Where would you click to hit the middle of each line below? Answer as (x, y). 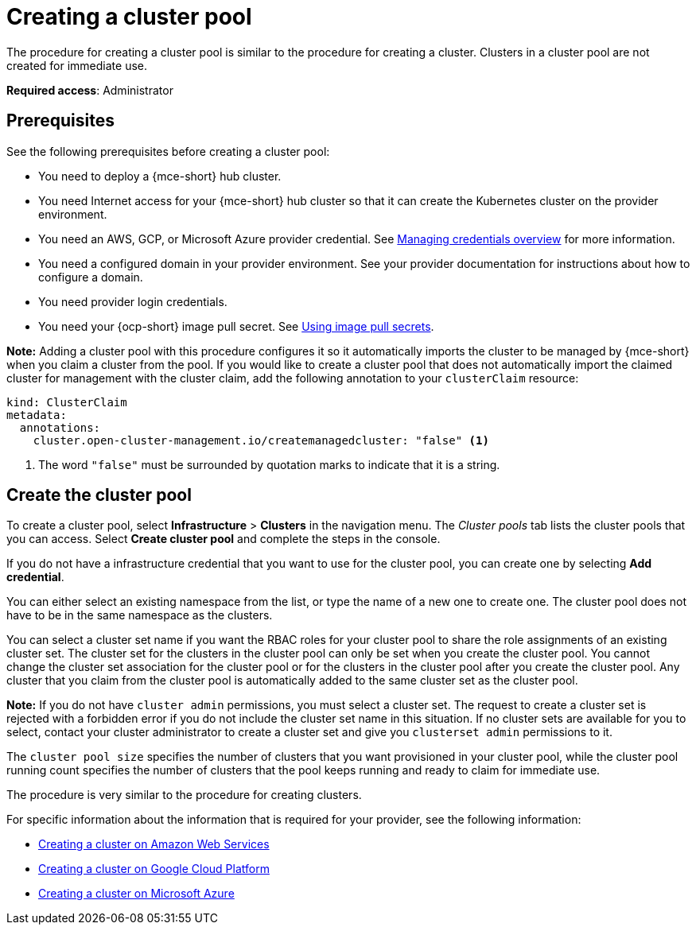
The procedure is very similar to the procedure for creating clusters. (184, 795)
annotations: (60, 427)
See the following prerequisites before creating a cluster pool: (168, 151)
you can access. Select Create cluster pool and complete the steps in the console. (224, 539)
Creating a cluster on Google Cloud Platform (154, 869)
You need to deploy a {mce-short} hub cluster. (160, 176)
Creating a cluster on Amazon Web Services (154, 844)
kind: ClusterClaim (67, 402)
